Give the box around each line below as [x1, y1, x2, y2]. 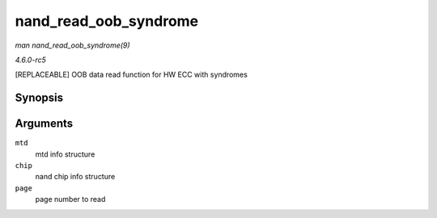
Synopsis [15, 91, 64, 105]
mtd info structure [35, 149, 95, 159]
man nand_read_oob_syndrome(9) [15, 40, 130, 50]
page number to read [35, 195, 106, 204]
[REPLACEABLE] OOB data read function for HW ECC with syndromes [15, 69, 248, 80]
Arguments [15, 117, 74, 131]
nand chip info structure [35, 172, 116, 182]
